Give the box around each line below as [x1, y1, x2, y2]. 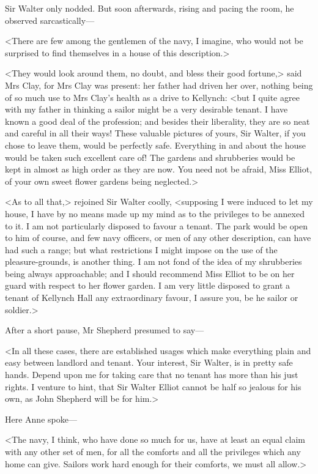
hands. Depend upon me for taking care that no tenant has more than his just [5, 368, 298, 381]
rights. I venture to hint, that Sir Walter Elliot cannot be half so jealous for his [5, 380, 301, 393]
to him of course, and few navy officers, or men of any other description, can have [5, 231, 311, 244]
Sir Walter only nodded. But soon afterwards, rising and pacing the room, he [5, 2, 294, 14]
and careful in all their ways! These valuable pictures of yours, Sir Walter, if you [5, 127, 306, 139]
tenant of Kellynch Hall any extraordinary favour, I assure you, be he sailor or [5, 291, 298, 304]
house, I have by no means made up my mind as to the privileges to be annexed [5, 207, 305, 220]
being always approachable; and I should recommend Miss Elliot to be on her [5, 267, 295, 280]
